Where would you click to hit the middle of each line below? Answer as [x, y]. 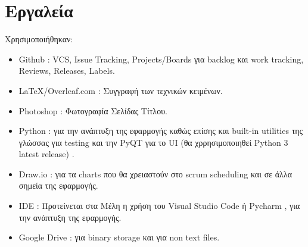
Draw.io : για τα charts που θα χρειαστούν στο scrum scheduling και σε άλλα [155, 173]
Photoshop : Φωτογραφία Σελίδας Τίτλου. [93, 110]
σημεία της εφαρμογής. [58, 185]
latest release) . [46, 154]
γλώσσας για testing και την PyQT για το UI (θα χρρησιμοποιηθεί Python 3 [153, 142]
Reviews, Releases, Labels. [67, 71]
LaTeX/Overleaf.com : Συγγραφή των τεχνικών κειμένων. [121, 90]
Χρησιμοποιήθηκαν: [39, 39]
